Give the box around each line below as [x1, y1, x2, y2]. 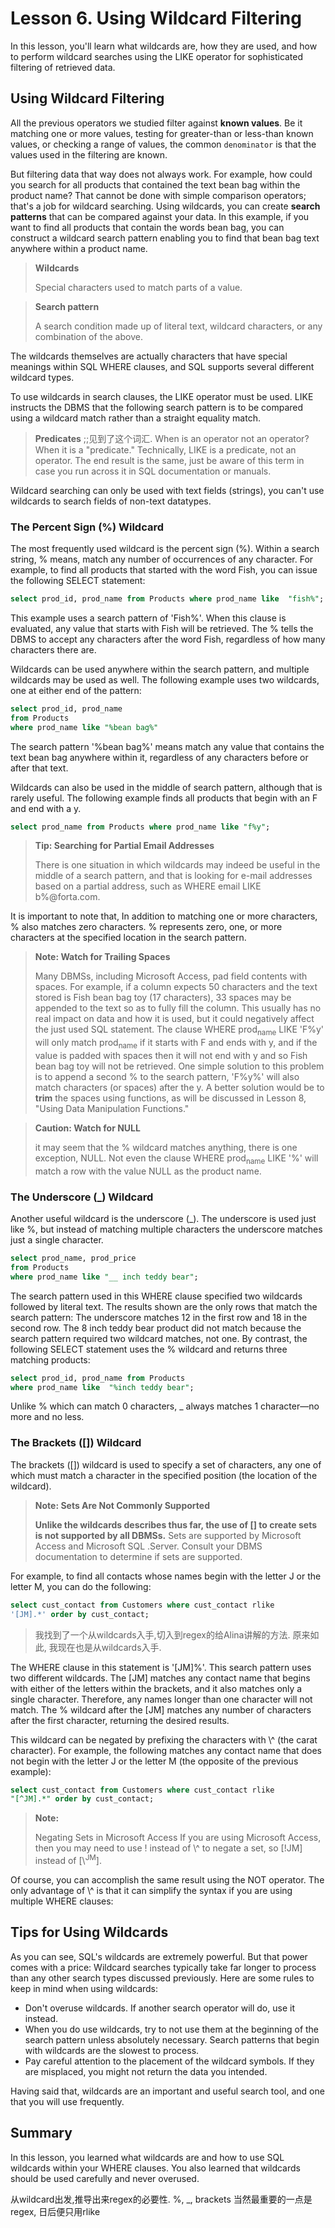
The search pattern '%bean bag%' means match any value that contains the [10, 740, 325, 752]
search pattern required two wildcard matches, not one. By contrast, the [10, 1332, 308, 1344]
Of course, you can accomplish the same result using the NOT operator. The [10, 1873, 325, 1886]
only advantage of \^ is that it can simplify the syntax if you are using [10, 1884, 293, 1896]
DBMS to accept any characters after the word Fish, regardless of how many [10, 633, 326, 645]
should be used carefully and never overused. [10, 2172, 200, 2184]
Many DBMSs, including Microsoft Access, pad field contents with [34, 970, 308, 982]
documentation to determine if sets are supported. [34, 1550, 243, 1562]
